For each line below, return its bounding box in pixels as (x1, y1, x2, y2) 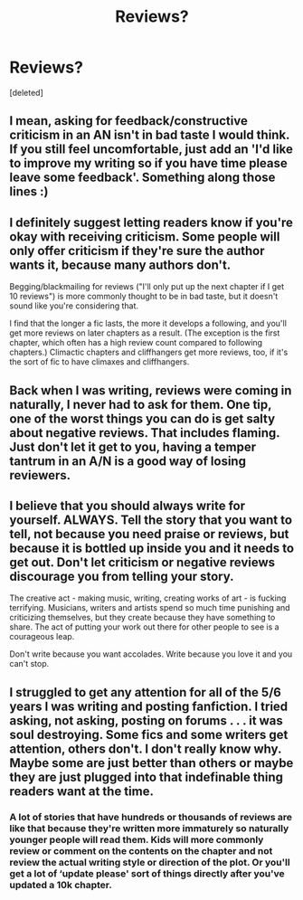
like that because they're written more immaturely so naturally (9, 821, 289, 834)
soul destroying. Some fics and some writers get (9, 726, 289, 743)
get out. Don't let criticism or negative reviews (9, 554, 276, 570)
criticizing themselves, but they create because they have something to (9, 612, 276, 623)
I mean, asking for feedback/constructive (9, 113, 249, 128)
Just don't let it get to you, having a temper (9, 439, 256, 454)
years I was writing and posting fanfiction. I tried (9, 698, 289, 714)
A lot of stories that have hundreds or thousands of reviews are (9, 810, 292, 823)
